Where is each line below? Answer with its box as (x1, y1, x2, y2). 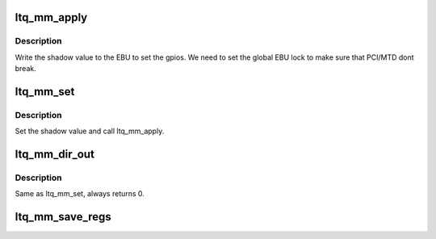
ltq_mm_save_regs (15, 210, 112, 224)
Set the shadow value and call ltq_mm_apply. (15, 126, 165, 136)
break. (15, 64, 36, 73)
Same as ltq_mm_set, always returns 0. (15, 189, 145, 199)
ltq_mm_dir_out (15, 148, 94, 161)
